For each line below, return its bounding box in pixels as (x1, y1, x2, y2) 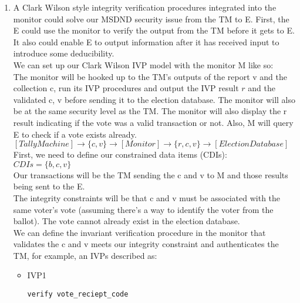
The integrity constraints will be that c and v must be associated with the (13, 191, 281, 204)
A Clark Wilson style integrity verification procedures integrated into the (13, 1, 277, 13)
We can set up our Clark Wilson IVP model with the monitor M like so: (13, 58, 274, 71)
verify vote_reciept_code (27, 290, 129, 299)
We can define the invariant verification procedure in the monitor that (13, 226, 266, 238)
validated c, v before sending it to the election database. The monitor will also (13, 93, 295, 105)
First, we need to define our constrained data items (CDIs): (13, 148, 227, 161)
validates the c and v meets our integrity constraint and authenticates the (13, 238, 279, 250)
